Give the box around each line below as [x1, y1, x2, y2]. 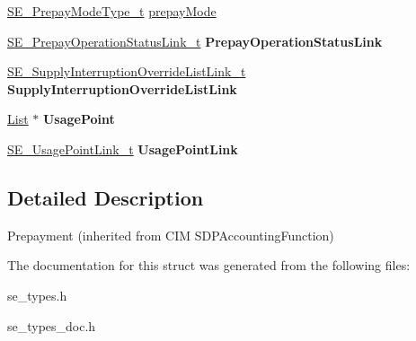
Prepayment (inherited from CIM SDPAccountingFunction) [7, 225, 334, 244]
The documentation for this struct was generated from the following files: [7, 256, 411, 275]
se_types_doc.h [7, 316, 96, 335]
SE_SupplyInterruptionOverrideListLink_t [7, 62, 246, 81]
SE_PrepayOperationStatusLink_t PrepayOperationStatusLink [7, 31, 383, 50]
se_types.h [7, 285, 67, 304]
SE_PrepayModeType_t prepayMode [7, 2, 217, 20]
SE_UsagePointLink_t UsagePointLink [7, 139, 238, 158]
